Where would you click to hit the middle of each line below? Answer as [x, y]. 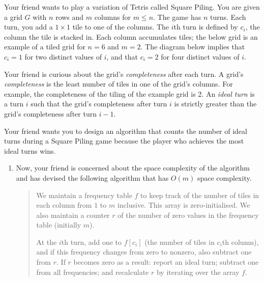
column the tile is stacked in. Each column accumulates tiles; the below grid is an [131, 36]
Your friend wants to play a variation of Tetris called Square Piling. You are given [132, 7]
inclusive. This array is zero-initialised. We [184, 205]
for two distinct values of [63, 56]
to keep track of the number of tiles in [200, 195]
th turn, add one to [92, 242]
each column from [64, 205]
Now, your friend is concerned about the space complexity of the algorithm [133, 168]
